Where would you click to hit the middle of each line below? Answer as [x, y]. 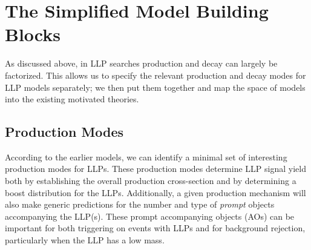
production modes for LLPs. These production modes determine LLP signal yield [155, 169]
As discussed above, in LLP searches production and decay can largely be [141, 63]
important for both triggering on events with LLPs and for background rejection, [155, 228]
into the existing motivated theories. [72, 99]
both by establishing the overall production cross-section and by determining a [151, 181]
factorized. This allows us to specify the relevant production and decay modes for [155, 75]
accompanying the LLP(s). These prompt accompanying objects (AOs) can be [150, 216]
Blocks [33, 34]
